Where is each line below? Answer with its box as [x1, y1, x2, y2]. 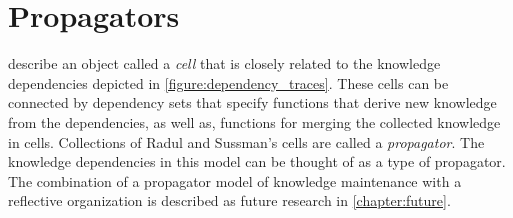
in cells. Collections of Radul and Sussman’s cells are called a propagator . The [8, 131, 485, 152]
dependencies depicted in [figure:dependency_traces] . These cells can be [8, 72, 449, 93]
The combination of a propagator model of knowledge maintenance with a [8, 170, 462, 191]
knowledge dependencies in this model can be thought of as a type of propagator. [8, 151, 506, 172]
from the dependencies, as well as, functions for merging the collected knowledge [8, 111, 501, 132]
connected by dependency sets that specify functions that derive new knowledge [8, 92, 497, 113]
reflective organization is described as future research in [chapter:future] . [8, 190, 451, 211]
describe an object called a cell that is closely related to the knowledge [8, 53, 441, 74]
